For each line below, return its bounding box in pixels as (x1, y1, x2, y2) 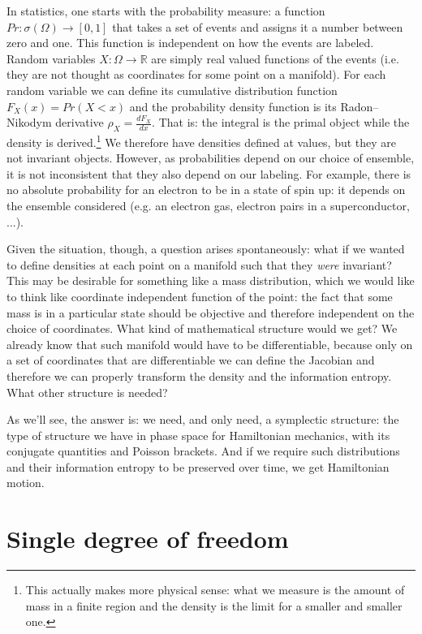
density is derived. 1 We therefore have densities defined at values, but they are (6, 131, 397, 150)
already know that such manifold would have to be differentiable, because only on (6, 335, 413, 352)
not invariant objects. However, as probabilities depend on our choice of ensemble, (6, 149, 415, 166)
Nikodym (6, 114, 52, 131)
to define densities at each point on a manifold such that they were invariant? (6, 256, 392, 273)
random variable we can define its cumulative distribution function (6, 81, 338, 98)
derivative (55, 114, 104, 131)
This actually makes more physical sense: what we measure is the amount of (25, 581, 405, 598)
